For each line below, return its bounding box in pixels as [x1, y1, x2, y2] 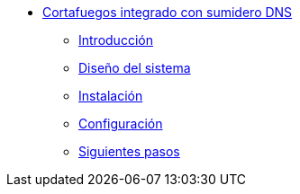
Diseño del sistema [78, 60, 191, 75]
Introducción [78, 32, 153, 48]
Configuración [78, 116, 163, 131]
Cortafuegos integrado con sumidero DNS [42, 4, 293, 20]
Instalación [78, 88, 143, 103]
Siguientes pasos [78, 144, 180, 159]
